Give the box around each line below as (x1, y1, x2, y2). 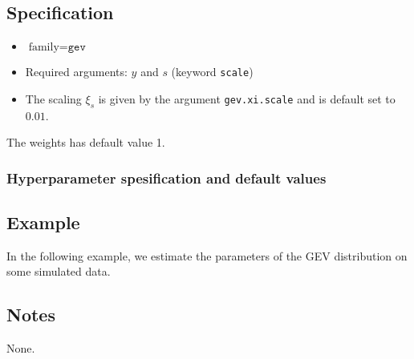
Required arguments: (25, 63, 128, 80)
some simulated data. (6, 263, 111, 280)
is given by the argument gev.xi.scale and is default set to (98, 90, 396, 107)
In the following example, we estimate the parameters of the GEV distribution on (6, 247, 408, 264)
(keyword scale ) (171, 63, 254, 80)
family (28, 42, 59, 54)
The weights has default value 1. (6, 134, 165, 151)
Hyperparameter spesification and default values (6, 167, 327, 188)
